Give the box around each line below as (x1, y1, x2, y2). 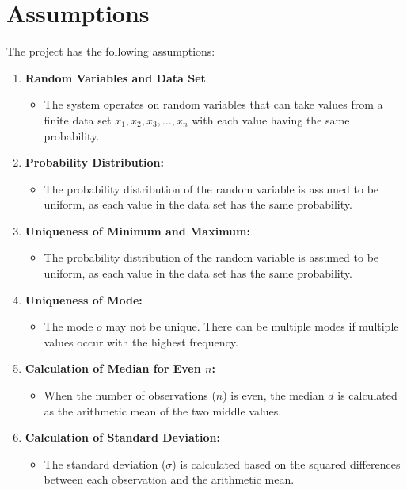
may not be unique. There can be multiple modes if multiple (105, 318, 399, 335)
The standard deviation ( (44, 455, 166, 472)
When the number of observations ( (44, 387, 216, 404)
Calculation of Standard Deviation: (25, 429, 220, 446)
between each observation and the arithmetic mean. (44, 471, 295, 488)
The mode (44, 318, 93, 335)
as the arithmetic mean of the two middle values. (44, 402, 282, 419)
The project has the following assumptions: (6, 43, 215, 59)
